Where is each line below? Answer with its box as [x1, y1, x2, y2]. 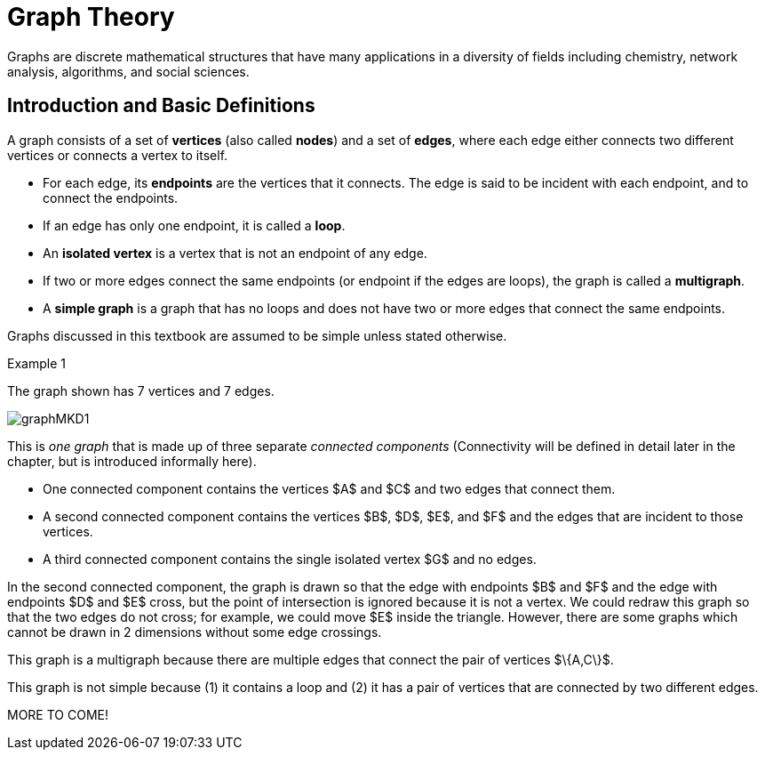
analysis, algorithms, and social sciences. [7, 63, 250, 79]
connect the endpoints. [43, 189, 179, 205]
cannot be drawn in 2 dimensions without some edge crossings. [7, 624, 382, 640]
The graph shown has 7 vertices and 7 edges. [7, 383, 275, 399]
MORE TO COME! [7, 706, 108, 722]
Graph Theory [7, 2, 175, 32]
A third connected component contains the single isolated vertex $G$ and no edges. [43, 551, 537, 567]
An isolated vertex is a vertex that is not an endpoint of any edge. [43, 245, 427, 261]
